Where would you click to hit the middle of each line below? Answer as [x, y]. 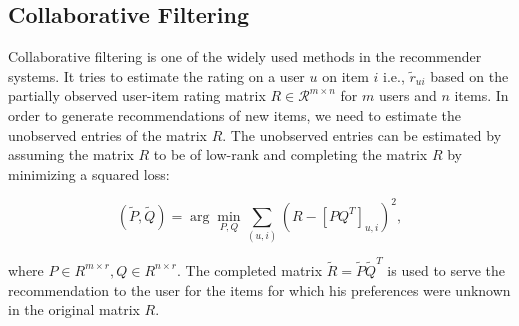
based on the [469, 75]
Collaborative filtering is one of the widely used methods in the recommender [245, 56]
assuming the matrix [71, 154]
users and [407, 95]
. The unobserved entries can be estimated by [362, 134]
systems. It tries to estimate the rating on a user [156, 75]
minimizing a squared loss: [89, 173]
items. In [481, 95]
